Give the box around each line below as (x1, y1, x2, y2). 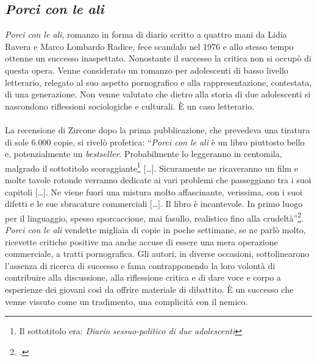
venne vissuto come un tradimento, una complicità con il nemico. (5, 295, 248, 307)
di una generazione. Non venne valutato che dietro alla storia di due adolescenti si (5, 88, 311, 100)
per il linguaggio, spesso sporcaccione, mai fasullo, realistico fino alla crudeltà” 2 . (5, 209, 304, 224)
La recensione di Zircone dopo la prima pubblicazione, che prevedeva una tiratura (5, 123, 310, 136)
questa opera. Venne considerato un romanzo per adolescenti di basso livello (5, 63, 288, 76)
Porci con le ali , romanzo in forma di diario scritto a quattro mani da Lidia (5, 28, 287, 41)
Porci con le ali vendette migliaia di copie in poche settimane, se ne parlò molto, (5, 223, 306, 236)
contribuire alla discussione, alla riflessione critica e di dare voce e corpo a (5, 271, 281, 284)
